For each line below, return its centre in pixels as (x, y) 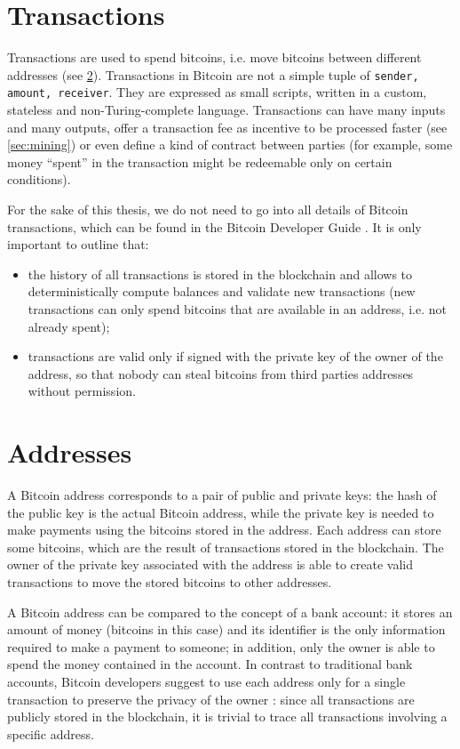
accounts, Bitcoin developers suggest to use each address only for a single (206, 681)
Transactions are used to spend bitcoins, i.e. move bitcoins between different (214, 57)
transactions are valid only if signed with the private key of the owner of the (235, 356)
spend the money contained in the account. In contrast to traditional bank (210, 664)
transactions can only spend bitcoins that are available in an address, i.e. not (237, 308)
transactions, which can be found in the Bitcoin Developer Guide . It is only (214, 226)
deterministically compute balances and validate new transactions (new (222, 291)
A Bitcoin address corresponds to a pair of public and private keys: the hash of (222, 495)
